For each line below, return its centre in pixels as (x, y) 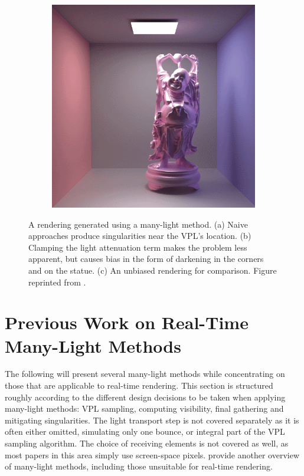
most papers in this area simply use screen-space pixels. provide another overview (152, 454)
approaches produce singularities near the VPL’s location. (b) (140, 236)
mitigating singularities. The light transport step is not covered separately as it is (152, 420)
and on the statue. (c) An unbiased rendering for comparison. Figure (153, 270)
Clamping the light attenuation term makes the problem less (138, 247)
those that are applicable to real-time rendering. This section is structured (139, 385)
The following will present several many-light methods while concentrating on (145, 374)
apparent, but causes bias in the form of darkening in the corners (146, 259)
